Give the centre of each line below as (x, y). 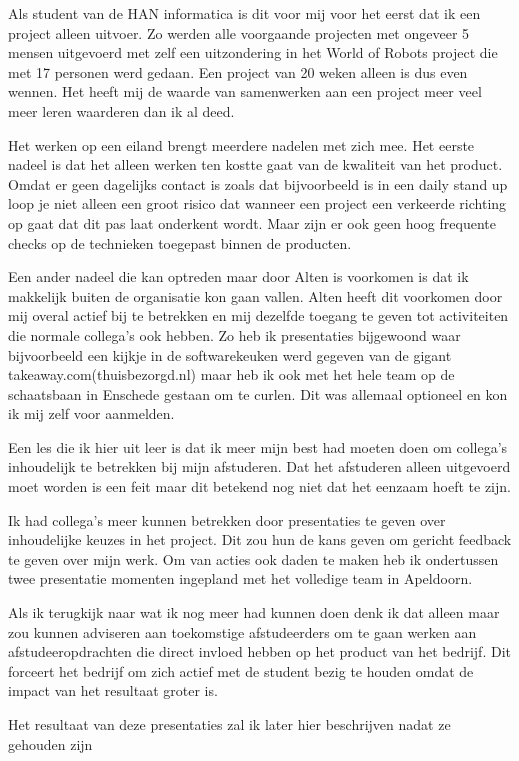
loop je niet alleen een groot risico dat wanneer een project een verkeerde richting (257, 203)
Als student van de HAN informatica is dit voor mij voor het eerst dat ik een (244, 13)
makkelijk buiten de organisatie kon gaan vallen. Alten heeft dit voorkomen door (255, 295)
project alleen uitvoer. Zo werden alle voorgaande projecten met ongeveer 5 (239, 32)
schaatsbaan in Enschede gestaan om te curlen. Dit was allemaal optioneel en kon (258, 393)
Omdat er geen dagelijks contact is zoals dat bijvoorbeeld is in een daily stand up (258, 183)
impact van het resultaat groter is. (113, 690)
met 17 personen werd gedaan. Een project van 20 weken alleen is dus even (238, 71)
